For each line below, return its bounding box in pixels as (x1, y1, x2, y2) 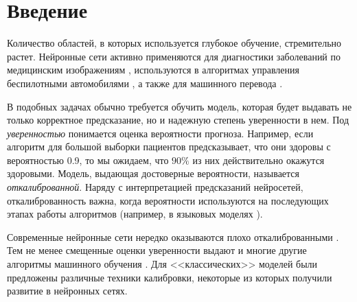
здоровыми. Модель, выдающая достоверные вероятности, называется (7, 166, 300, 181)
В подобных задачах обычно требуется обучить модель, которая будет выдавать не (7, 99, 352, 113)
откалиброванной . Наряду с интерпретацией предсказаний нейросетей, (7, 180, 303, 194)
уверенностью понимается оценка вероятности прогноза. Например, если (7, 126, 314, 140)
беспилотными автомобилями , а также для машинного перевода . (7, 75, 283, 90)
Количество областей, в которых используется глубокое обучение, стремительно (7, 36, 342, 50)
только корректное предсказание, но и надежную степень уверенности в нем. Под (7, 113, 349, 127)
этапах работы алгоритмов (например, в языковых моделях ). (7, 207, 263, 221)
